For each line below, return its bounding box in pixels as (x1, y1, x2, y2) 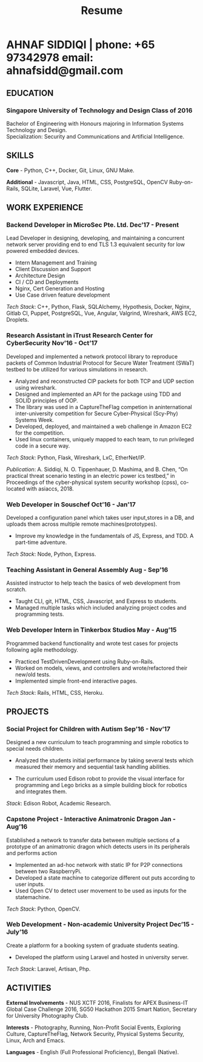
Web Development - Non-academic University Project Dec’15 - (6, 920, 195, 929)
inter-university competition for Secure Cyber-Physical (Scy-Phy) (15, 410, 179, 417)
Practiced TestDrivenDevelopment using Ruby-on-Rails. (15, 658, 155, 665)
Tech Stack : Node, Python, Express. (6, 550, 96, 557)
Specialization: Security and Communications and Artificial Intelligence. (6, 133, 185, 140)
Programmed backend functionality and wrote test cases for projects (6, 640, 179, 647)
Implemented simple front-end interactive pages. (15, 677, 138, 684)
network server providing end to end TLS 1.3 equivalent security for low (6, 241, 185, 248)
